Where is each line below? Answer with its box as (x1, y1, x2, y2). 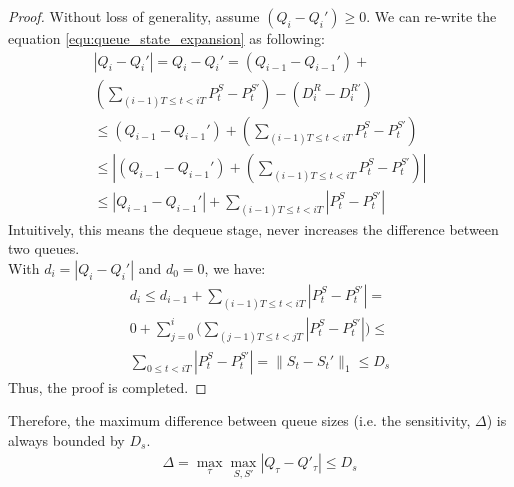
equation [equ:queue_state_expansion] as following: (8, 28, 325, 48)
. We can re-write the (366, 6, 497, 26)
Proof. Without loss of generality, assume (8, 6, 260, 26)
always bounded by (8, 429, 125, 450)
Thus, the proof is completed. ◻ (8, 376, 207, 397)
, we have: (204, 257, 266, 278)
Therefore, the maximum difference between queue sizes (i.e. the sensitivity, (8, 410, 471, 431)
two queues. (8, 238, 80, 259)
